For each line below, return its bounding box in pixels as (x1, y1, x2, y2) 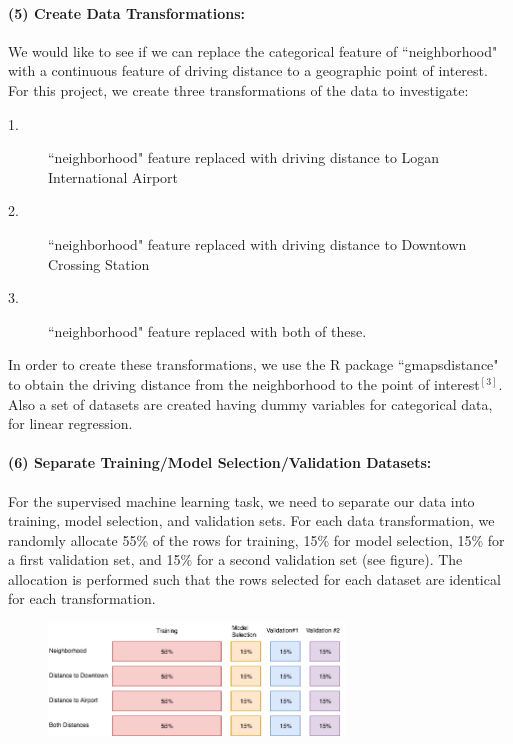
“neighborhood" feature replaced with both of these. (48, 320, 367, 341)
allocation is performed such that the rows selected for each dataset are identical (8, 568, 501, 589)
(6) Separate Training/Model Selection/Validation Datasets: (8, 452, 432, 473)
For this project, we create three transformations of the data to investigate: (8, 79, 469, 100)
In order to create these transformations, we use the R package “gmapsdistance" (8, 354, 499, 375)
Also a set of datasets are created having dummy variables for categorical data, (8, 393, 493, 414)
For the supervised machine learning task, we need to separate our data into (8, 490, 475, 511)
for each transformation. (8, 588, 156, 609)
